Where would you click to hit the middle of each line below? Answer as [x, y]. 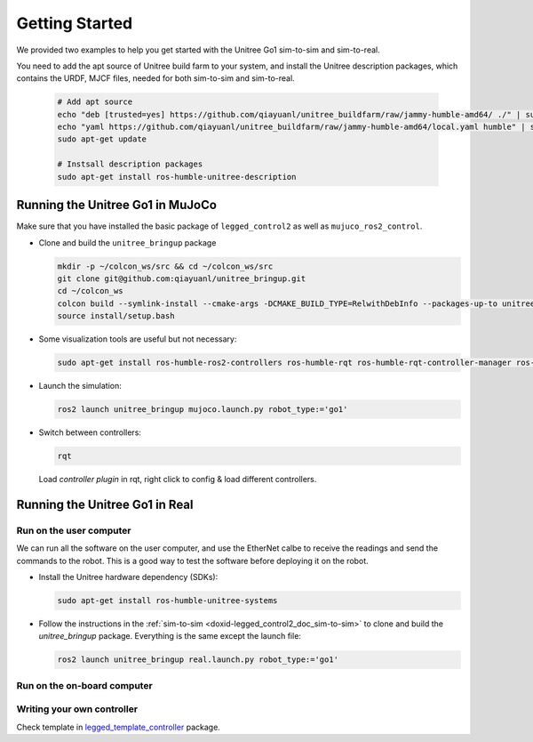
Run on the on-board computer [84, 685]
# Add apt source [95, 102]
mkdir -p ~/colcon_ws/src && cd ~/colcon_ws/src [165, 266]
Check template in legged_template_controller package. [119, 727]
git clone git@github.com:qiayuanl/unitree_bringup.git [182, 278]
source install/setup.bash [116, 316]
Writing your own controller [77, 709]
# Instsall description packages [130, 164]
